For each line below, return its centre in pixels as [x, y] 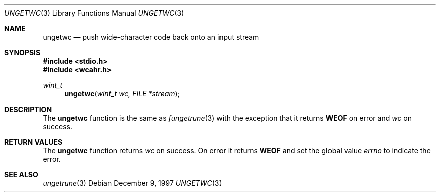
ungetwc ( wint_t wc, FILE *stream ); [122, 94]
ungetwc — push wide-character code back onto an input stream [151, 37]
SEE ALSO [21, 175]
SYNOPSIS [22, 53]
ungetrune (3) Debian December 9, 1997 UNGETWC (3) [132, 183]
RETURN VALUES [33, 142]
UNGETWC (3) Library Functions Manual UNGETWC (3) [94, 13]
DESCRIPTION [28, 109]
